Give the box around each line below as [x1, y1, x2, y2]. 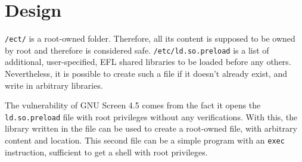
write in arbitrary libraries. [5, 79, 103, 91]
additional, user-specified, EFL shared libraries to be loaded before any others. [5, 55, 291, 68]
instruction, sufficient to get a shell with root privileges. [5, 145, 208, 158]
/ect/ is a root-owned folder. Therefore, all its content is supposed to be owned [5, 32, 295, 45]
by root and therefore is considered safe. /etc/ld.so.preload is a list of [5, 43, 269, 56]
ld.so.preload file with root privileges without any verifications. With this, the [5, 110, 298, 123]
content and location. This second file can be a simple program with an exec [5, 134, 285, 147]
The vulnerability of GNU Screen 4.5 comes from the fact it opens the [5, 99, 261, 111]
